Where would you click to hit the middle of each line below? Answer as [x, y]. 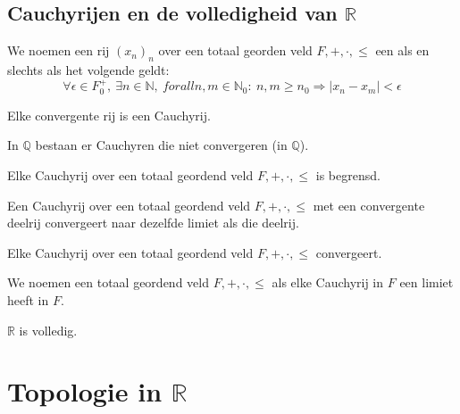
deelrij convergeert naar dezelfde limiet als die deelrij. [153, 223]
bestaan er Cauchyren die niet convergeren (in [161, 145]
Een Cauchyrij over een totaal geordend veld [129, 205]
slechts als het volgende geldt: [88, 70]
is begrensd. [348, 175]
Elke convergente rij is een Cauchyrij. [109, 115]
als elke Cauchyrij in [328, 282]
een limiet [427, 282]
